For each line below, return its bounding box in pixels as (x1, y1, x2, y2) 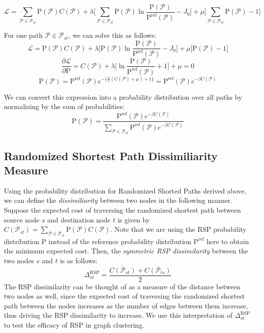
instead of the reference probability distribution (48, 236, 192, 246)
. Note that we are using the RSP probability (110, 224, 246, 234)
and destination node (47, 214, 111, 224)
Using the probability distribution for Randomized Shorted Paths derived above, (4, 185, 246, 195)
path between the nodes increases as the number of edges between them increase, (4, 300, 248, 310)
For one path (4, 30, 43, 40)
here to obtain (206, 236, 249, 246)
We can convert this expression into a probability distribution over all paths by (4, 91, 242, 102)
